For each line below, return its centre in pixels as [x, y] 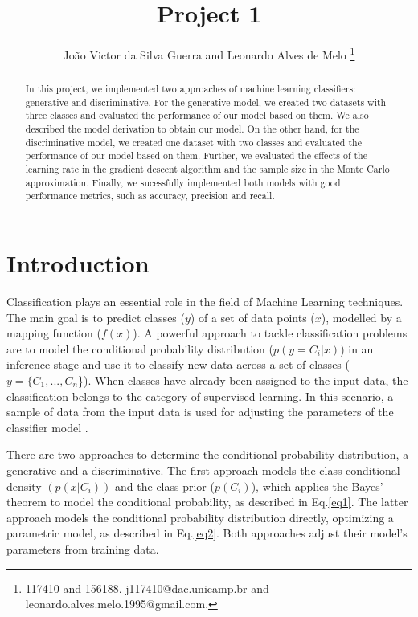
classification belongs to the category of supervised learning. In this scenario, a [200, 396]
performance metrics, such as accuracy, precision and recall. [150, 196]
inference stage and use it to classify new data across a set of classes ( [178, 364]
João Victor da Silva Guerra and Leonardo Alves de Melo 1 [209, 53]
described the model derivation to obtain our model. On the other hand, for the [192, 129]
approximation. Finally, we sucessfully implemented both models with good [183, 182]
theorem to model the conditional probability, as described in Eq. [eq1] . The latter [207, 502]
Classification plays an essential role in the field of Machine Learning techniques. [205, 302]
